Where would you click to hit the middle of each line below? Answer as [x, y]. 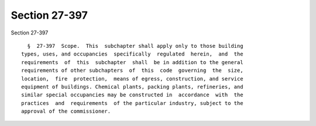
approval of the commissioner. [66, 111]
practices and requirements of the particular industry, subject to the [132, 103]
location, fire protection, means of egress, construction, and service [132, 78]
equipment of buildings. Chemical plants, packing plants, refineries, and [132, 87]
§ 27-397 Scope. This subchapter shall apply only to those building [135, 46]
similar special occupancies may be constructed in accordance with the [132, 95]
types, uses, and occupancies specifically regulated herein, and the [132, 54]
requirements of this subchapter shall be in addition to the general [132, 62]
